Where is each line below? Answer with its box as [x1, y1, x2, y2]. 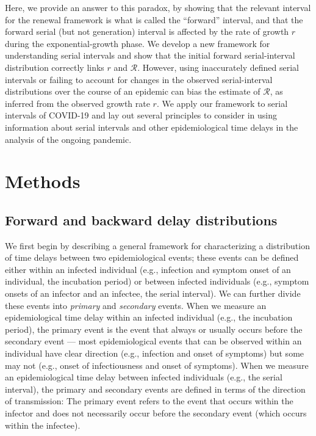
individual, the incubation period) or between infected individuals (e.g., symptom [5, 275, 309, 288]
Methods [5, 169, 81, 194]
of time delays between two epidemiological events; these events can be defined [5, 251, 299, 264]
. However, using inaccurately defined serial [137, 60, 299, 73]
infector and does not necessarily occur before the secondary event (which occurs [5, 407, 307, 420]
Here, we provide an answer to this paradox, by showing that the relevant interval [5, 1, 311, 13]
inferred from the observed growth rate [5, 96, 150, 109]
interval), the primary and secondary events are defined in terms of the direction [5, 382, 306, 395]
